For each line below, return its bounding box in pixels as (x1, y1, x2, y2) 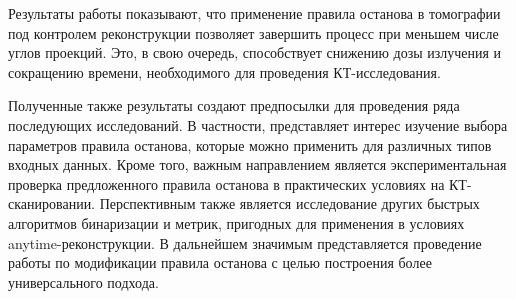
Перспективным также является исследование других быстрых (99, 193, 480, 214)
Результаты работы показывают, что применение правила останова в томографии (8, 3, 501, 23)
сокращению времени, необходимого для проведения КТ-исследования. (8, 61, 441, 82)
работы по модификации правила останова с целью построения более (8, 252, 432, 273)
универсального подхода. (8, 271, 159, 292)
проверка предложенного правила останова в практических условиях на (8, 173, 445, 194)
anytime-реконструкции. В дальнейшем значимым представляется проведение (8, 232, 482, 253)
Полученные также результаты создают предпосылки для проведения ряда (8, 95, 460, 116)
